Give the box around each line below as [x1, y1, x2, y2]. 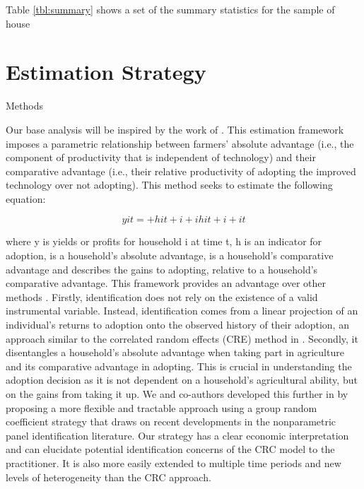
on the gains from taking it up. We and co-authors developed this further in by [6, 387, 348, 401]
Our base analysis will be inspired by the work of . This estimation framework [6, 122, 344, 136]
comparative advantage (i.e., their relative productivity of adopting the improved [6, 163, 356, 178]
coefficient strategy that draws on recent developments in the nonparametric [6, 414, 336, 429]
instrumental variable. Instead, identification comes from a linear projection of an [6, 303, 358, 318]
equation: [6, 191, 46, 206]
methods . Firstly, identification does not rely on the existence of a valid [6, 289, 318, 304]
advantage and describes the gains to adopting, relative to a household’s [6, 261, 318, 276]
